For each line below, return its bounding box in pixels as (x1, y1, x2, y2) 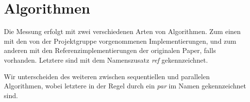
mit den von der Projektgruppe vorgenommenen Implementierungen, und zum (4, 35, 236, 46)
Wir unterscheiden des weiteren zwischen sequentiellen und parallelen (4, 71, 210, 81)
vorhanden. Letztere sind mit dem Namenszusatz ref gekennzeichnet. (4, 54, 208, 65)
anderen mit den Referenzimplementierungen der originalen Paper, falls (4, 45, 216, 55)
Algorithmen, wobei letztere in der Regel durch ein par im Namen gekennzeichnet (4, 81, 246, 91)
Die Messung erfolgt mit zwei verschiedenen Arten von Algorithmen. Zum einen (4, 26, 241, 36)
